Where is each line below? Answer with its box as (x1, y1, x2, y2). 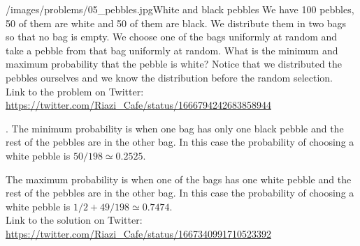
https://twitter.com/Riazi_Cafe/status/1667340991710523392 (6, 226, 272, 240)
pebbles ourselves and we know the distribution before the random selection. (6, 70, 333, 84)
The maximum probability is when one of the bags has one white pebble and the (6, 171, 352, 186)
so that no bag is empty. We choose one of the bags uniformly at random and (6, 29, 338, 44)
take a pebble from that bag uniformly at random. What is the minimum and (6, 43, 338, 57)
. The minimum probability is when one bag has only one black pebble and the (6, 121, 344, 135)
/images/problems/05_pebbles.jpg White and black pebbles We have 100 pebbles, (6, 2, 354, 16)
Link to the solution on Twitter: (6, 213, 143, 227)
